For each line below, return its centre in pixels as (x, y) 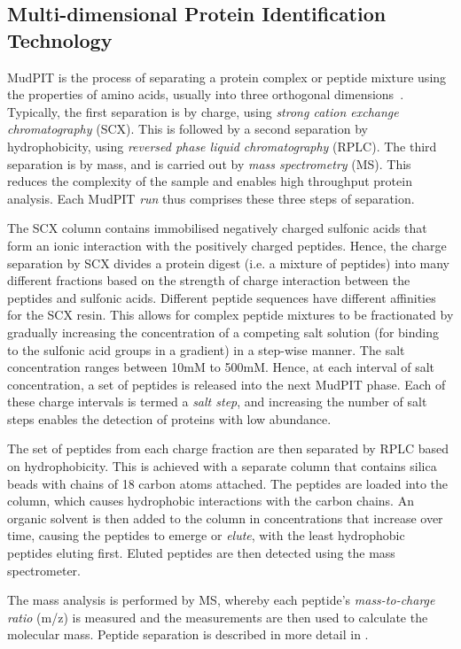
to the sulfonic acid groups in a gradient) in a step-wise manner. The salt (206, 349)
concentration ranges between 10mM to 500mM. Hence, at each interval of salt (221, 367)
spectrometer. (44, 570)
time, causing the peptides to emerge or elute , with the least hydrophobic (206, 535)
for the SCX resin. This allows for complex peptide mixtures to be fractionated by (230, 315)
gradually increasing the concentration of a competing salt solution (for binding (223, 332)
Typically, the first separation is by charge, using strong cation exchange (203, 111)
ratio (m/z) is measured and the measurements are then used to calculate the (218, 617)
